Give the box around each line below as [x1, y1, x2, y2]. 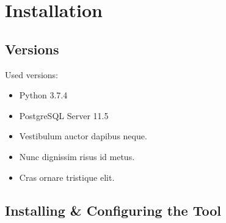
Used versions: [5, 68, 58, 81]
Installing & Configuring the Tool [5, 200, 221, 219]
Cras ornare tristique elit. [19, 170, 115, 183]
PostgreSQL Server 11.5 [19, 109, 109, 122]
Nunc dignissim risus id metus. [19, 150, 135, 163]
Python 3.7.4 [19, 89, 68, 101]
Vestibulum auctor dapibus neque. [19, 130, 147, 142]
